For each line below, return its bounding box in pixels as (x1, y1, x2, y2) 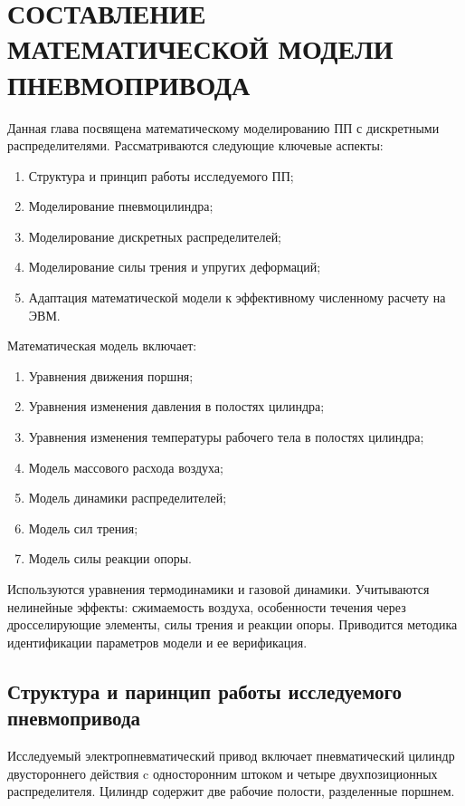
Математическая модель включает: (7, 336, 197, 355)
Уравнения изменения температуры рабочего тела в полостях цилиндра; (28, 427, 424, 446)
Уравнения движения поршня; (28, 366, 194, 385)
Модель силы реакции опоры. (28, 549, 192, 568)
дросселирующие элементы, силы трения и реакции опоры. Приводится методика (7, 615, 458, 634)
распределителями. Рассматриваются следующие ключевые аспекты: (7, 136, 384, 155)
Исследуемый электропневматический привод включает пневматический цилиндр (7, 745, 455, 764)
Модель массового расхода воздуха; (28, 457, 223, 476)
